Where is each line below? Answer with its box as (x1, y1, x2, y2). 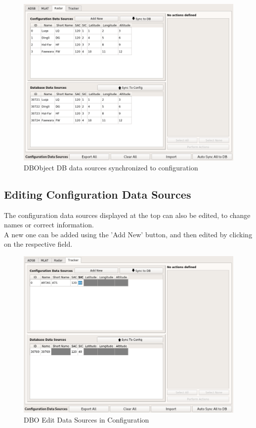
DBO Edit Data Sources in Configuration (24, 414, 149, 425)
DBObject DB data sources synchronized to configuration (24, 162, 198, 172)
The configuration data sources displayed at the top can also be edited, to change (4, 210, 251, 220)
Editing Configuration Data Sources (4, 186, 191, 202)
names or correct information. (4, 219, 94, 230)
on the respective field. (4, 239, 73, 249)
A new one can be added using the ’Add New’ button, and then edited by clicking (4, 229, 253, 239)
